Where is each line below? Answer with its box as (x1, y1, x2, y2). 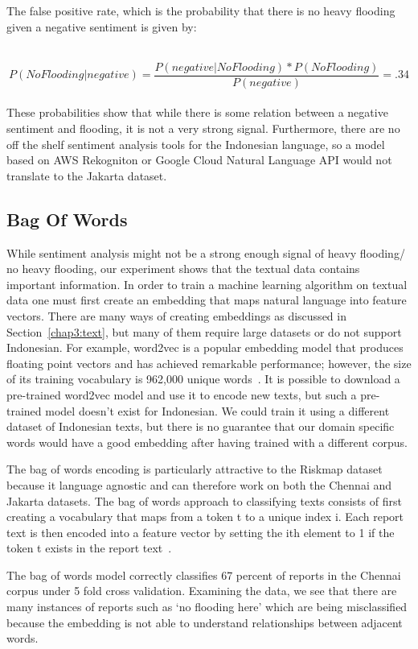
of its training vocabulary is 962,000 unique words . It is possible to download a (6, 370, 400, 387)
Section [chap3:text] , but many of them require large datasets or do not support (6, 323, 402, 340)
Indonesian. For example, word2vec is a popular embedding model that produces (6, 339, 404, 356)
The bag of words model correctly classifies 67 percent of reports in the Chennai (6, 566, 401, 583)
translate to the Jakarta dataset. (6, 167, 167, 184)
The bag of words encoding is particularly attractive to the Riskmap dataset (6, 461, 383, 477)
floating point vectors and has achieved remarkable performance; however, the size (6, 354, 412, 371)
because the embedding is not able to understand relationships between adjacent (6, 614, 403, 630)
